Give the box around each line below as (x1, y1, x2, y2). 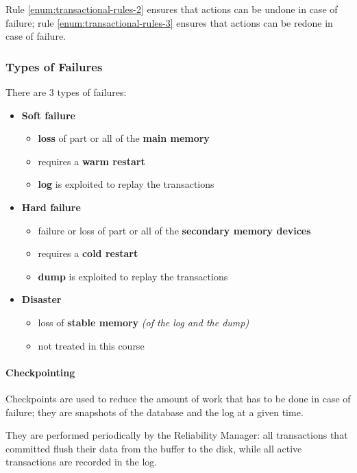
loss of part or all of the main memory (38, 131, 210, 145)
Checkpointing (5, 365, 75, 379)
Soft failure (21, 108, 75, 122)
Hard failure (21, 199, 81, 214)
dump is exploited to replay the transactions (38, 269, 228, 283)
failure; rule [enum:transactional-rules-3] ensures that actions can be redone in (5, 15, 333, 29)
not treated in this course (38, 338, 145, 352)
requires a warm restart (38, 154, 145, 168)
